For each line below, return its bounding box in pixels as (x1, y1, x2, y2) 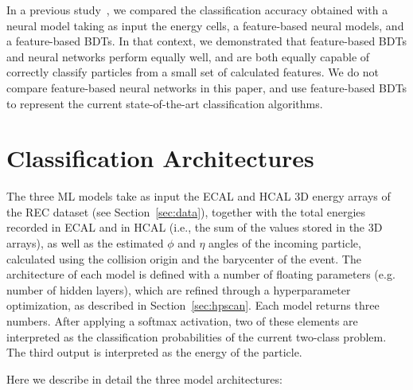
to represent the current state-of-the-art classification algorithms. (6, 95, 323, 111)
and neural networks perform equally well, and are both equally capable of (6, 48, 370, 64)
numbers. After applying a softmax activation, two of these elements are (6, 313, 358, 330)
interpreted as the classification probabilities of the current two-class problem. (6, 328, 387, 345)
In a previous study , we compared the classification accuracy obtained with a (6, 2, 388, 18)
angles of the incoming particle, (208, 235, 361, 252)
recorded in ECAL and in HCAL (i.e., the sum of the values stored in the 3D (6, 219, 383, 236)
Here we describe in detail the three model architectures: (6, 370, 282, 387)
